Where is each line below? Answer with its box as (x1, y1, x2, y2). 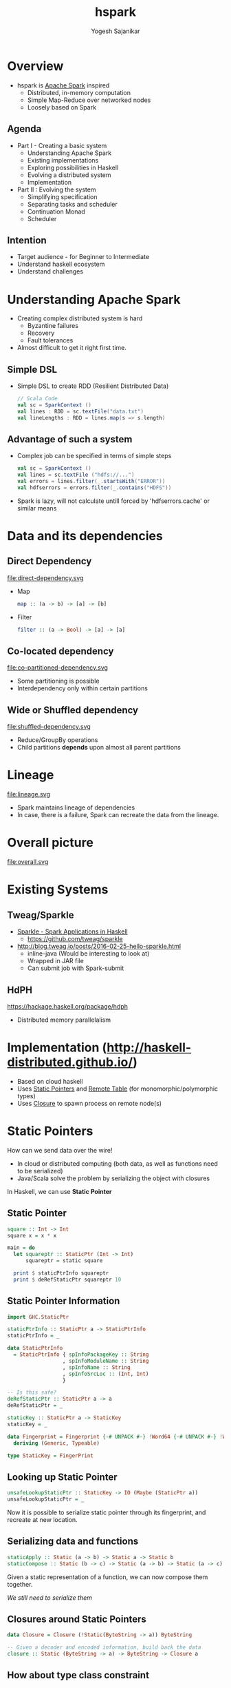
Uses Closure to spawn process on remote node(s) (16, 1099, 162, 1107)
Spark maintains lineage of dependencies (16, 803, 135, 812)
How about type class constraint (7, 1669, 150, 1681)
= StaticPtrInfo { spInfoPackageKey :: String (13, 1351, 149, 1358)
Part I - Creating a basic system (16, 141, 107, 150)
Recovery (27, 329, 55, 338)
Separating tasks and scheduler (27, 200, 118, 208)
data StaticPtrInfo (7, 1345, 63, 1352)
